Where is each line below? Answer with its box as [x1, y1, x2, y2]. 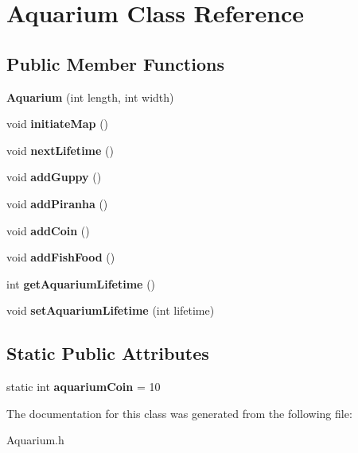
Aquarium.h [6, 432, 64, 448]
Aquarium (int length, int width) [6, 88, 174, 105]
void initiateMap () [6, 115, 109, 132]
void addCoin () [6, 222, 90, 238]
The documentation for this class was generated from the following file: [6, 405, 352, 421]
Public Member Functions [6, 51, 224, 75]
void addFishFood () [6, 249, 115, 265]
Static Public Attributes [6, 341, 209, 366]
